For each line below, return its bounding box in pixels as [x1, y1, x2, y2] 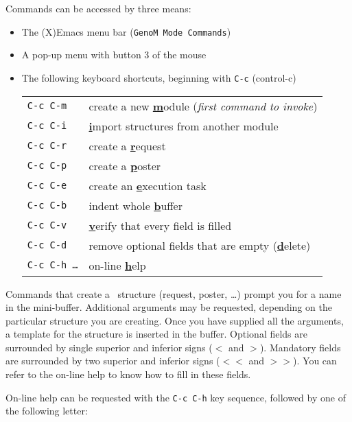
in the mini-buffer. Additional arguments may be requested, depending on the [5, 300, 332, 314]
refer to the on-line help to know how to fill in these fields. [5, 367, 251, 382]
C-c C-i [27, 120, 67, 131]
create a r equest [89, 137, 166, 154]
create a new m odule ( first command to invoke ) [89, 97, 318, 114]
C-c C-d [27, 239, 67, 250]
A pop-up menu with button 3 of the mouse [21, 47, 207, 62]
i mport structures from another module [89, 117, 279, 134]
